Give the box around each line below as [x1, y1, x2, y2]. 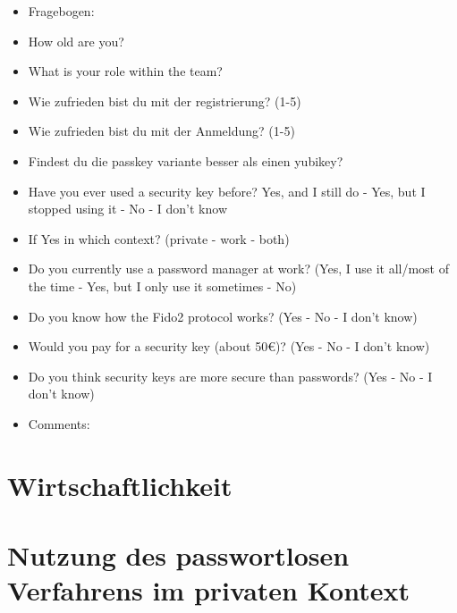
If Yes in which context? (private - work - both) [28, 229, 290, 248]
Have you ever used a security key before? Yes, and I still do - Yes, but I [28, 181, 426, 200]
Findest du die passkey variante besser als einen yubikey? [28, 151, 343, 170]
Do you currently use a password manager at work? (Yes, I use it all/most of [28, 259, 449, 278]
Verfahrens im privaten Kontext [7, 572, 410, 609]
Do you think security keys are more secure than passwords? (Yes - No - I [28, 366, 433, 385]
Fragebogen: [28, 2, 95, 20]
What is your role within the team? [28, 62, 223, 80]
